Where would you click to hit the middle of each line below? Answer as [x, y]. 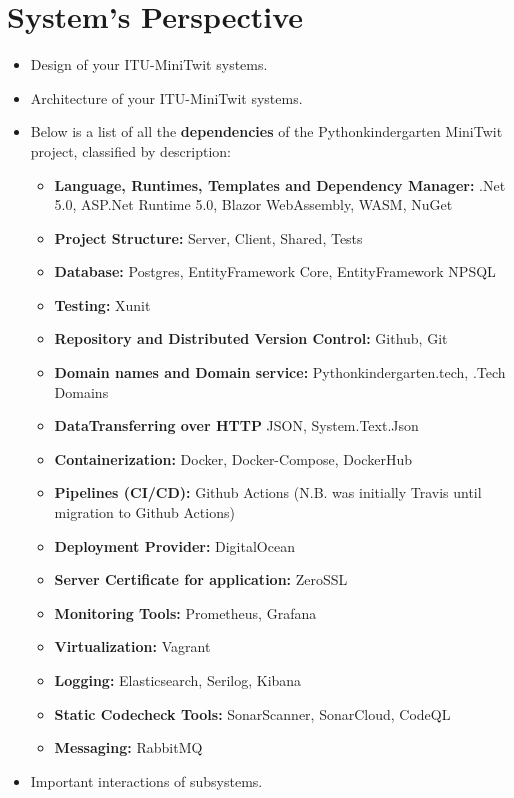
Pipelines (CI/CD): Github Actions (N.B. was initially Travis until [268, 492]
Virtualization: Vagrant [132, 646]
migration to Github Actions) [144, 512]
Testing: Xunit [102, 304]
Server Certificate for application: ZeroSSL [201, 579]
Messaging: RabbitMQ [128, 747]
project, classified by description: [131, 150]
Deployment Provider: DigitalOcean [174, 545]
